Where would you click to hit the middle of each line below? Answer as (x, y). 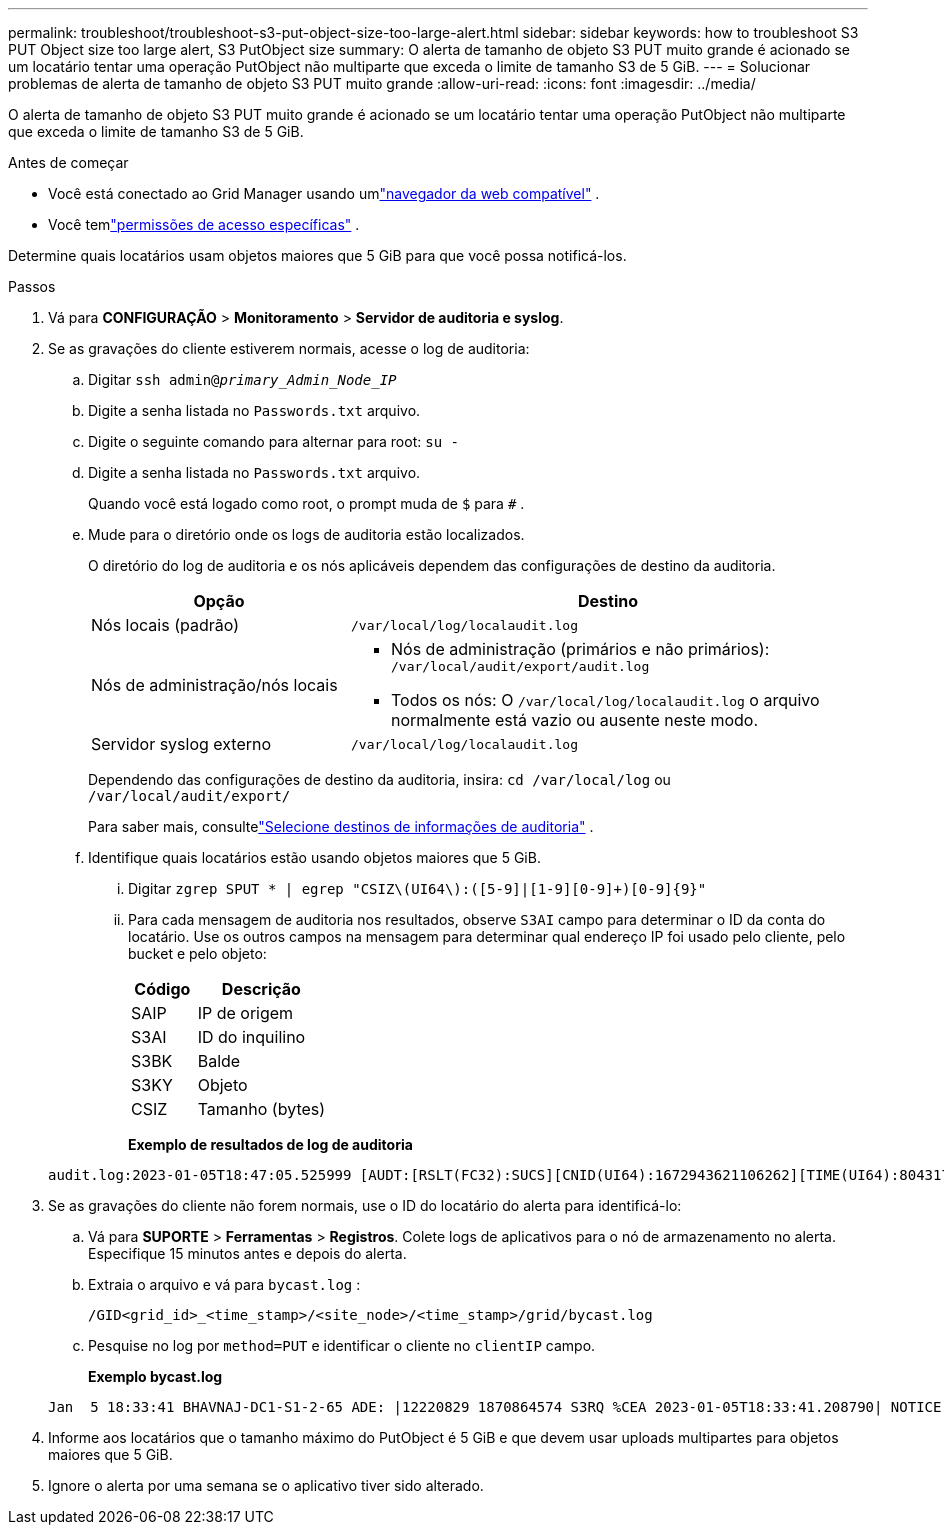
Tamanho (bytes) (261, 1109)
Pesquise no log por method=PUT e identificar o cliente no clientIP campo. (342, 1345)
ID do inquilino (251, 1037)
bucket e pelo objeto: (197, 953)
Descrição (261, 989)
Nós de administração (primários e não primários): (580, 649)
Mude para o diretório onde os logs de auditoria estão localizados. (306, 534)
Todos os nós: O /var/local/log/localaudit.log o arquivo (605, 700)
